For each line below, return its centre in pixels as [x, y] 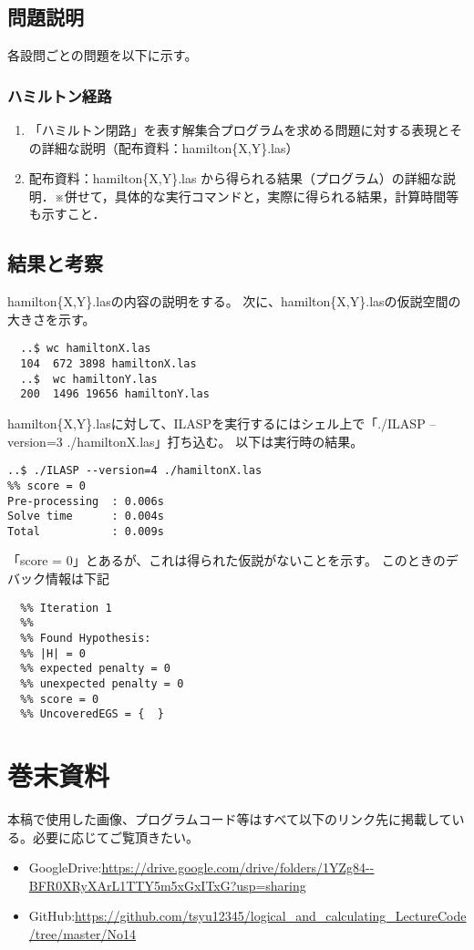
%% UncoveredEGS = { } [92, 714]
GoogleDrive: [65, 867]
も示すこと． [67, 214]
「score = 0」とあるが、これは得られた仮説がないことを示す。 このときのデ [233, 560]
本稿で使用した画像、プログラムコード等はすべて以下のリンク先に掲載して [230, 819]
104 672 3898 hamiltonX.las [108, 364]
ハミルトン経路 [60, 95]
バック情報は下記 [58, 578]
